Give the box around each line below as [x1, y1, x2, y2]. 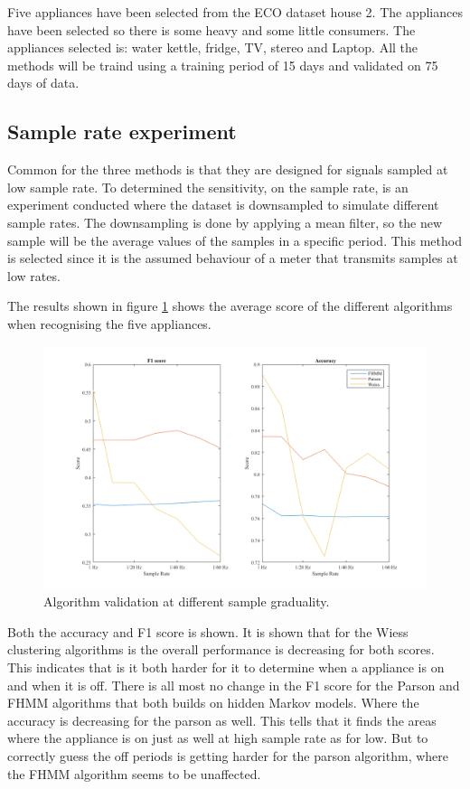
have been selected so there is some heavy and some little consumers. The [7, 20, 416, 39]
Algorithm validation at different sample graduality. [43, 592, 330, 611]
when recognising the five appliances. [7, 314, 211, 333]
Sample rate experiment [7, 117, 237, 146]
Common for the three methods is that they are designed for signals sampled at [7, 160, 448, 179]
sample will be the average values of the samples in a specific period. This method [7, 230, 462, 249]
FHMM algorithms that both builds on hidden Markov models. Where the [7, 693, 419, 712]
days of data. [7, 73, 80, 92]
